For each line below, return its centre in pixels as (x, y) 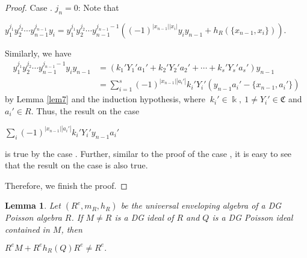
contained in (27, 229)
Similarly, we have (38, 53)
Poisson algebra (33, 217)
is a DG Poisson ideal (253, 217)
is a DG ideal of (144, 217)
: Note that (98, 7)
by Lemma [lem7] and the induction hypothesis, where (105, 99)
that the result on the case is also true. (76, 165)
